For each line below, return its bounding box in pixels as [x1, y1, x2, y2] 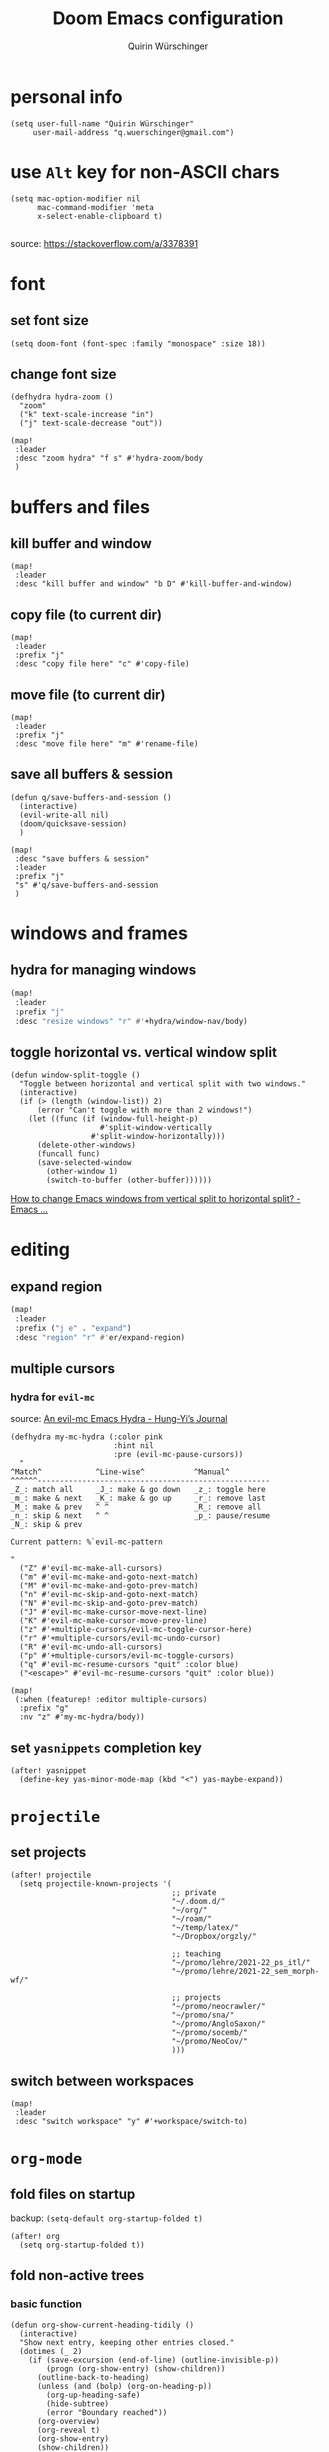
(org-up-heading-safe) [46, 2390, 141, 2400]
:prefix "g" [19, 1703, 70, 1714]
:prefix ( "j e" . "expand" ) [14, 1323, 132, 1333]
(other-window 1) [46, 1167, 118, 1177]
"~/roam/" [171, 1914, 213, 1924]
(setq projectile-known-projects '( [19, 1879, 172, 1889]
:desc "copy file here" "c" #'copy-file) [14, 659, 190, 669]
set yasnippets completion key [10, 1739, 202, 1756]
